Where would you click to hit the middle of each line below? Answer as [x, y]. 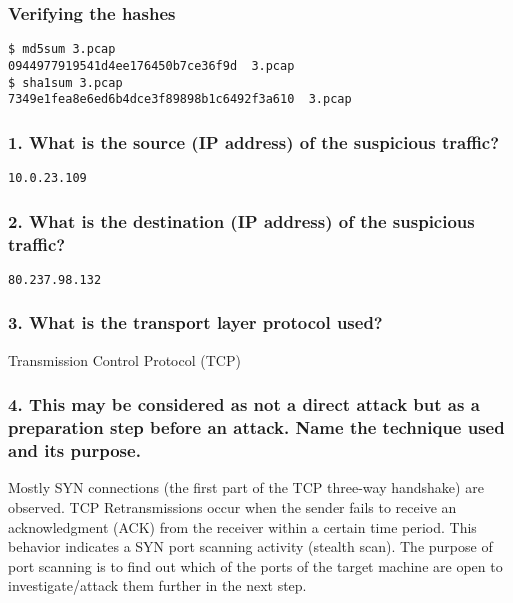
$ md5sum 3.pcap [62, 49]
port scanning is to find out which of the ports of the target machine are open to [255, 565]
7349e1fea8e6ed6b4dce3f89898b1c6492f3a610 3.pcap [180, 99]
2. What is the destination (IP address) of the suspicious [241, 220]
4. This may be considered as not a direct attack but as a [244, 404]
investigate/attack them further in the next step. [157, 585]
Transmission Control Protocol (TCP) [124, 359]
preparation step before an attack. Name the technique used [256, 427]
